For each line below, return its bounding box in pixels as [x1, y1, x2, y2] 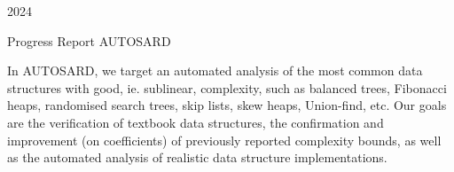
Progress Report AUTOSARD [7, 31, 171, 50]
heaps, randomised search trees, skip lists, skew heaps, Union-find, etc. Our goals [7, 96, 447, 114]
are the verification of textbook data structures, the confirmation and [7, 113, 384, 131]
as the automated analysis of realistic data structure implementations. [7, 148, 387, 167]
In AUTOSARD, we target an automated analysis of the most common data [7, 61, 423, 80]
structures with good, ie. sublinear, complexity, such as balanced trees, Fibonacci [7, 78, 447, 97]
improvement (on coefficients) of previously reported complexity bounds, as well [7, 130, 442, 149]
